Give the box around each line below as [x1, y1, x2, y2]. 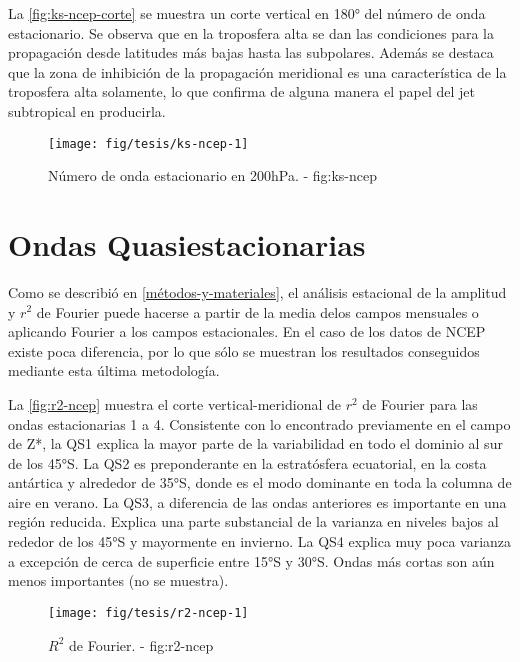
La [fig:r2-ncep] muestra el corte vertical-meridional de [8, 393, 341, 414]
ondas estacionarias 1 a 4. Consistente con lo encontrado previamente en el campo [8, 413, 511, 434]
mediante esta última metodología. [8, 360, 220, 381]
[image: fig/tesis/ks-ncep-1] [48, 136, 249, 151]
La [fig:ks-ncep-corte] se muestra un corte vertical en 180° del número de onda [8, 3, 486, 23]
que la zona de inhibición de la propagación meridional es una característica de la [8, 61, 507, 82]
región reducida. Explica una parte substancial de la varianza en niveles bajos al [8, 511, 499, 532]
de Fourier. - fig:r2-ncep [68, 634, 214, 655]
